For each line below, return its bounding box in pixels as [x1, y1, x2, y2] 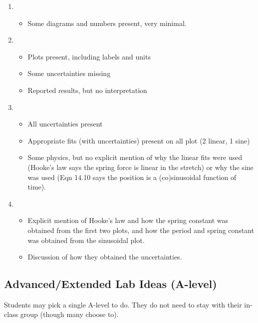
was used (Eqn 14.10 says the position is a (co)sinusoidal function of [27, 171, 237, 182]
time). [27, 181, 46, 192]
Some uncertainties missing [27, 68, 111, 78]
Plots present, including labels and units [27, 51, 151, 61]
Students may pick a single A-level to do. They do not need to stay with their [4, 299, 242, 309]
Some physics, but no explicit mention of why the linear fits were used [27, 152, 243, 162]
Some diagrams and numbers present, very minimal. [27, 17, 187, 28]
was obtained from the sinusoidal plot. [27, 234, 145, 245]
